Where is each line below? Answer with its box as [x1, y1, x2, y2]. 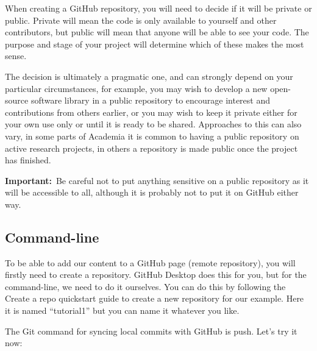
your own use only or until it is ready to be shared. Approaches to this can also [5, 118, 302, 130]
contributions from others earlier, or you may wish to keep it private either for [5, 105, 297, 118]
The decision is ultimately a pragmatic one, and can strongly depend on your [5, 69, 293, 82]
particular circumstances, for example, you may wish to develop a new [5, 82, 268, 94]
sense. [5, 49, 27, 62]
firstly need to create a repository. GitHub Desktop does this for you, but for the [5, 268, 307, 281]
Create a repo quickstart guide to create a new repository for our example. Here [5, 292, 304, 305]
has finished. [5, 154, 51, 166]
